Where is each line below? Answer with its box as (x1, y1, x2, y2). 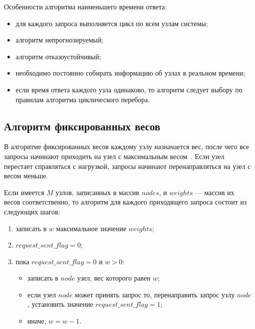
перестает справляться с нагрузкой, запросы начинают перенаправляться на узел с (4, 161, 251, 171)
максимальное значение (56, 223, 126, 233)
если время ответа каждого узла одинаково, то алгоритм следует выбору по (15, 84, 243, 94)
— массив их (195, 187, 234, 197)
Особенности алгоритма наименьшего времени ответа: (4, 1, 167, 11)
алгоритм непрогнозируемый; (15, 35, 104, 45)
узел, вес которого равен (77, 273, 151, 283)
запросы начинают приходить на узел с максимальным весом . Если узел (4, 151, 224, 161)
